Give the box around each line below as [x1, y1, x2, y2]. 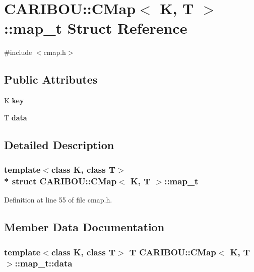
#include [4, 47, 32, 57]
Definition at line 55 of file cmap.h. [4, 194, 112, 205]
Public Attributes [4, 72, 98, 87]
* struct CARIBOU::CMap [4, 174, 117, 187]
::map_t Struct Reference [4, 18, 187, 38]
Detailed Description [4, 137, 114, 152]
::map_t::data [15, 257, 73, 269]
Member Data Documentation [4, 219, 165, 235]
